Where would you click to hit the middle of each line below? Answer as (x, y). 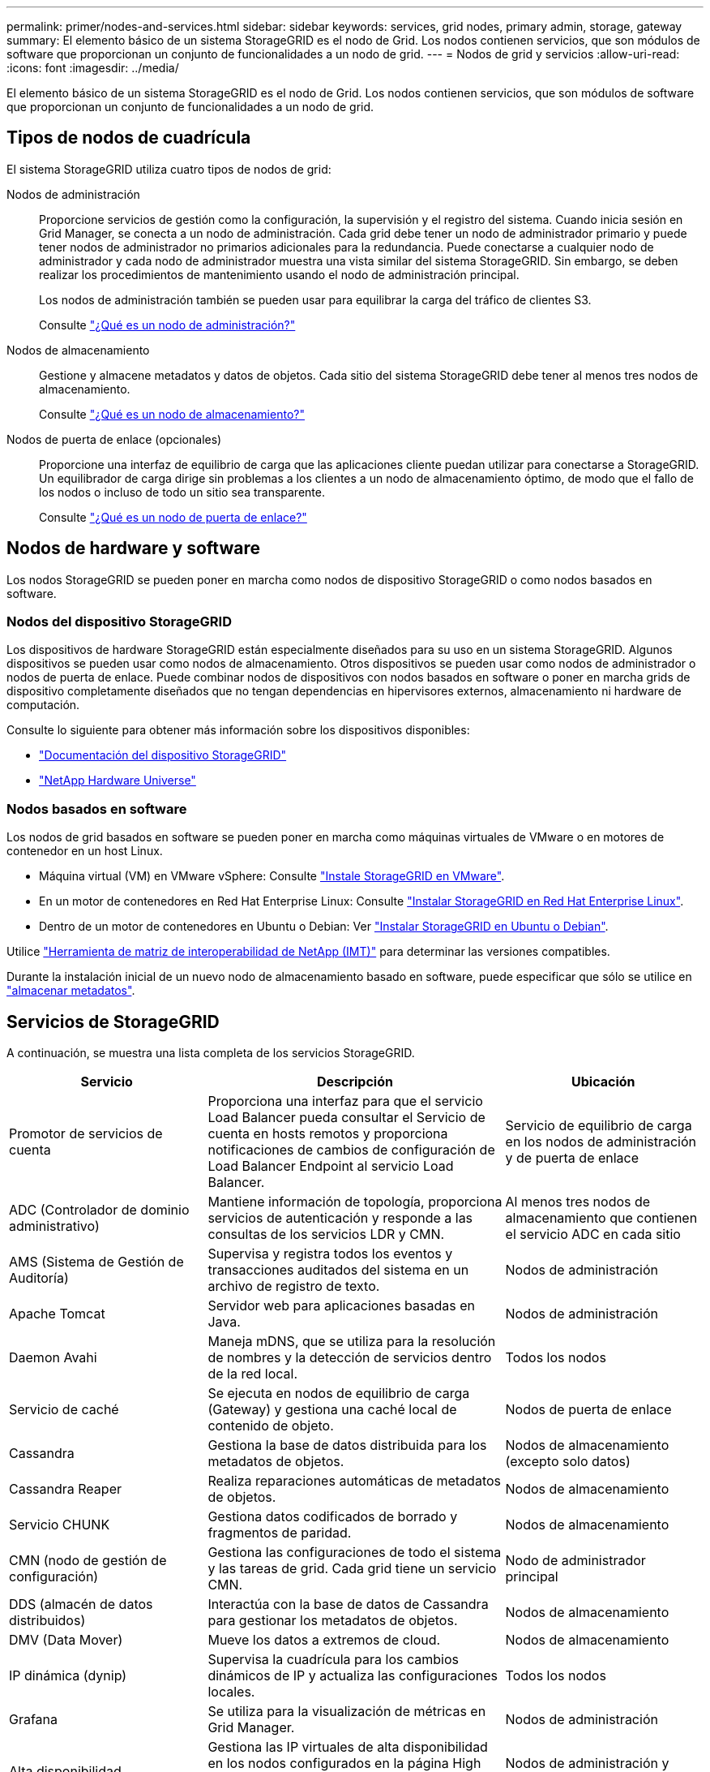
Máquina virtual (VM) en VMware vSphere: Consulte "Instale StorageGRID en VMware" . (272, 876)
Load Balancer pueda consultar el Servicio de (346, 1118)
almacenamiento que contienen (601, 1218)
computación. (43, 705)
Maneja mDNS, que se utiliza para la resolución (352, 1342)
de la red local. (253, 1374)
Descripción (355, 1082)
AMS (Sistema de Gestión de (96, 1262)
